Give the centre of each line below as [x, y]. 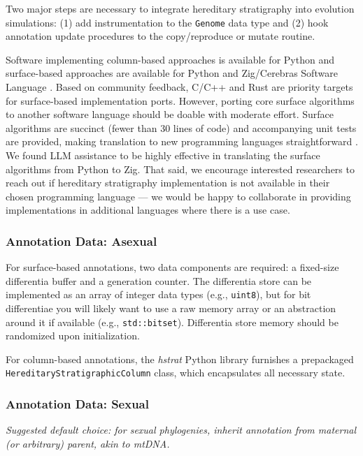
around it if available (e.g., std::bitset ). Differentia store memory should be [172, 322]
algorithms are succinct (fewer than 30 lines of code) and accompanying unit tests [181, 127]
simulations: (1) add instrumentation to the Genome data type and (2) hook [167, 22]
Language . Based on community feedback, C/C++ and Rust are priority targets [179, 87]
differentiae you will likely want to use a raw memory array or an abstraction [171, 308]
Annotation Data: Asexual [81, 241]
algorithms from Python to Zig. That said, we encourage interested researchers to [180, 169]
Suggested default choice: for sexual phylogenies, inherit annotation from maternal [181, 430]
